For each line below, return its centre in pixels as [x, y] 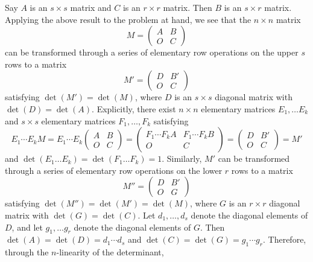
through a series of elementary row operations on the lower [114, 170]
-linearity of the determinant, [110, 252]
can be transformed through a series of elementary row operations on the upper [152, 52]
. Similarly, [182, 158]
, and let [27, 227]
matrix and [91, 7]
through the [27, 252]
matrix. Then [188, 7]
